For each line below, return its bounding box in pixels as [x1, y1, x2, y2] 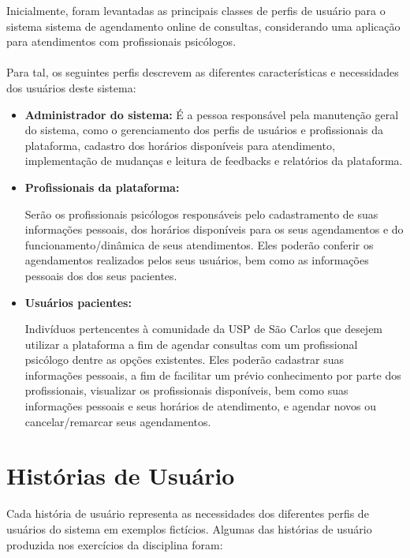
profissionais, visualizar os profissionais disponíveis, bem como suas [24, 382, 348, 399]
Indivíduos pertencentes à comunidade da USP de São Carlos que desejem [24, 320, 383, 337]
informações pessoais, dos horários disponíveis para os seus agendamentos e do [24, 221, 404, 238]
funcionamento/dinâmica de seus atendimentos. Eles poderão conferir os [24, 236, 374, 253]
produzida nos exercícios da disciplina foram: [6, 536, 223, 552]
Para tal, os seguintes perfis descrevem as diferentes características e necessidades [6, 64, 399, 81]
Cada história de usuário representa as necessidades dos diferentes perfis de [6, 505, 369, 522]
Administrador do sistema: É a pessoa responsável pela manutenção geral [24, 106, 399, 122]
